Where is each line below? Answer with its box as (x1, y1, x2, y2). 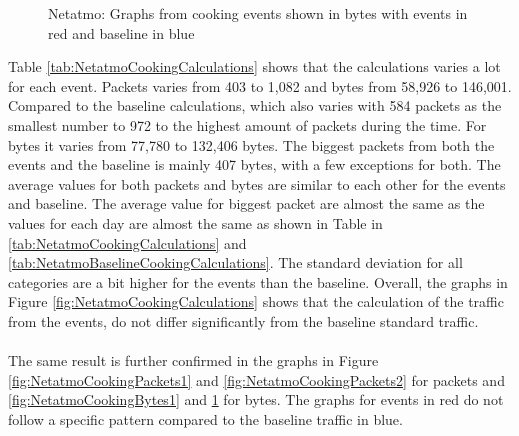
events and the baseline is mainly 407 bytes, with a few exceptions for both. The (8, 154, 501, 175)
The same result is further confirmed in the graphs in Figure (8, 350, 379, 371)
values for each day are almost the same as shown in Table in (8, 212, 383, 233)
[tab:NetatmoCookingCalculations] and (8, 232, 247, 253)
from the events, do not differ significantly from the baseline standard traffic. (8, 310, 479, 331)
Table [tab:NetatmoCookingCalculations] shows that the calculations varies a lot (8, 56, 501, 77)
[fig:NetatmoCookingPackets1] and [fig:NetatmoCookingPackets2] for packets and (8, 369, 505, 390)
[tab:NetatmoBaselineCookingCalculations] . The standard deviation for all (8, 252, 463, 273)
